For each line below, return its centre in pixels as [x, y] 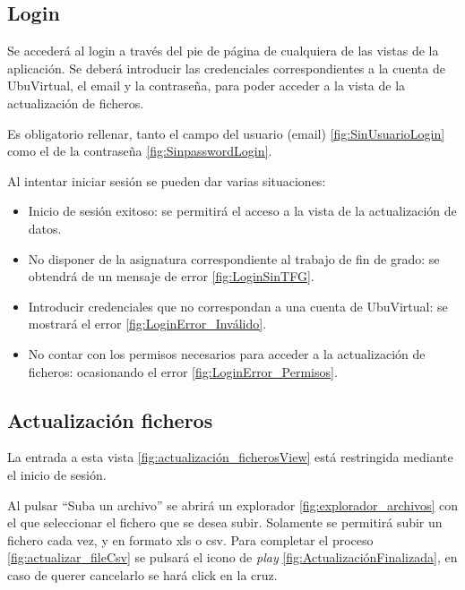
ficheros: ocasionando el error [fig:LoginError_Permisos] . [183, 371]
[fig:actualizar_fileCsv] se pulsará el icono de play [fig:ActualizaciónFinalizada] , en [232, 557]
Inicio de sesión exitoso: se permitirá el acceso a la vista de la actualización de [242, 211]
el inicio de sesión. [57, 474]
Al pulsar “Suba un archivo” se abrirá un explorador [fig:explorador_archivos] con [233, 504]
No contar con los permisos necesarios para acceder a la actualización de [227, 353]
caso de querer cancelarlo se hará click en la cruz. [142, 574]
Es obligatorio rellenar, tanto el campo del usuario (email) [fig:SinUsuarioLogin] [226, 133]
